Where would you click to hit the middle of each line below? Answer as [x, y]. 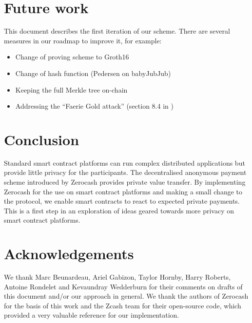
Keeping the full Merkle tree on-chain [71, 89]
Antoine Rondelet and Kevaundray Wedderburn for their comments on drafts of [123, 286]
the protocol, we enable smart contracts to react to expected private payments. [122, 201]
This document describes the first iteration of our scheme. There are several [117, 31]
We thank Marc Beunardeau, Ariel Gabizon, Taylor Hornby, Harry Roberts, [117, 277]
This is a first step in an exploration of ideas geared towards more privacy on [119, 210]
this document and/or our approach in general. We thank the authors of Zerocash [126, 296]
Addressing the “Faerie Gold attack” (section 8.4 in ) [94, 106]
